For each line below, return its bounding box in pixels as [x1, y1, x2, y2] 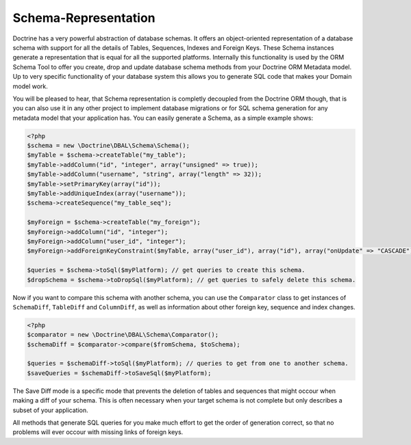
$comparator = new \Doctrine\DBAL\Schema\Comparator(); [27, 331, 219, 339]
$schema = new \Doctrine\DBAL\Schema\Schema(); [27, 142, 190, 150]
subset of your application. [12, 406, 88, 414]
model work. [12, 82, 48, 90]
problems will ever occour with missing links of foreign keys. [12, 428, 184, 436]
